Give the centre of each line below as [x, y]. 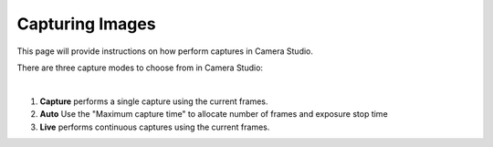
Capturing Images [86, 24]
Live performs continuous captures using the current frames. [155, 127]
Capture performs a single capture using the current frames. [154, 101]
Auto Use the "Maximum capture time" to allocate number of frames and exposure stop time [214, 114]
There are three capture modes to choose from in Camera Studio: [140, 68]
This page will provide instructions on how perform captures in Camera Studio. [165, 51]
